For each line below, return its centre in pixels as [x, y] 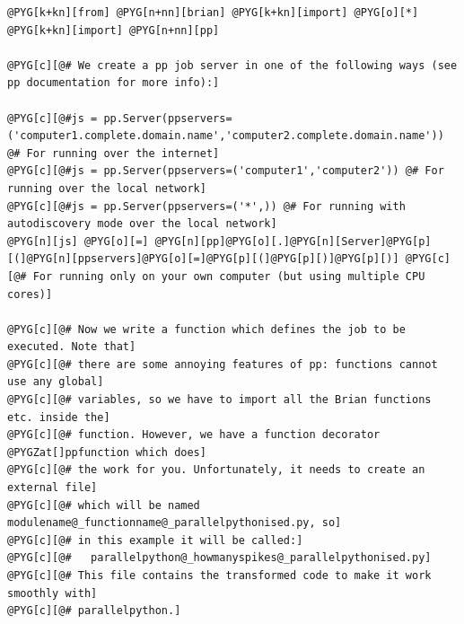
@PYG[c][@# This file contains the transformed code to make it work [219, 576]
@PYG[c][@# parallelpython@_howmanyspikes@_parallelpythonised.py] [219, 558]
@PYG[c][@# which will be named [104, 505]
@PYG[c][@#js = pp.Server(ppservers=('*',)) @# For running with [206, 206]
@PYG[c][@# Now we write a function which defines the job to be [206, 329]
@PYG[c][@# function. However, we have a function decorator [194, 435]
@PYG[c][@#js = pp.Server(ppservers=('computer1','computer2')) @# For [226, 171]
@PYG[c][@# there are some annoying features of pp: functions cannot [223, 364]
